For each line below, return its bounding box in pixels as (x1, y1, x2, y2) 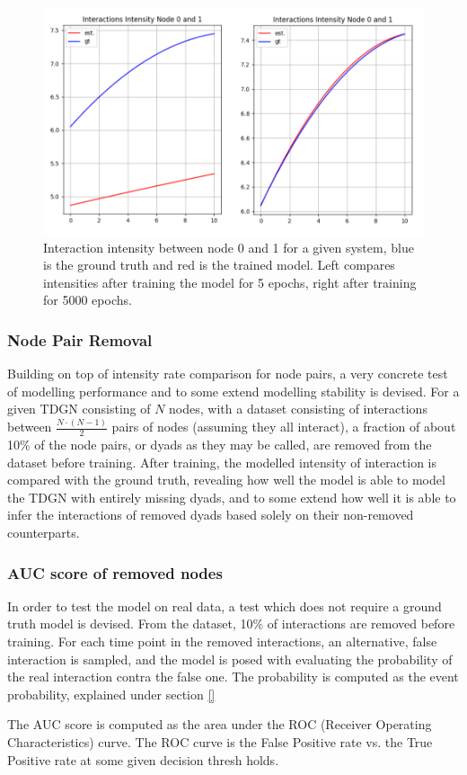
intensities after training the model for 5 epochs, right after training (43, 272, 417, 291)
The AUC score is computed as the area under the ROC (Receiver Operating (7, 715, 432, 734)
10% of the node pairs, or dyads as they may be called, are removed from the (7, 435, 432, 454)
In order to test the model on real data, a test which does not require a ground (7, 596, 442, 615)
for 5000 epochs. (43, 290, 132, 309)
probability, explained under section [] (7, 684, 216, 703)
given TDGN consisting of (7, 399, 151, 418)
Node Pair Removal (7, 328, 153, 351)
